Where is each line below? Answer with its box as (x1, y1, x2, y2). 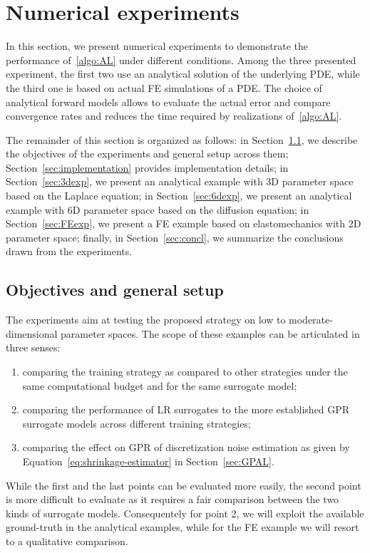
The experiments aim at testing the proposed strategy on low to (6, 312, 286, 327)
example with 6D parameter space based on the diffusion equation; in (6, 202, 309, 217)
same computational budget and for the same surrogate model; (22, 378, 297, 393)
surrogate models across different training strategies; (22, 415, 251, 430)
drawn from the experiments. (6, 244, 133, 259)
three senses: (6, 340, 61, 355)
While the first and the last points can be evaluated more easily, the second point (6, 477, 361, 492)
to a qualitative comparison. (6, 533, 128, 548)
